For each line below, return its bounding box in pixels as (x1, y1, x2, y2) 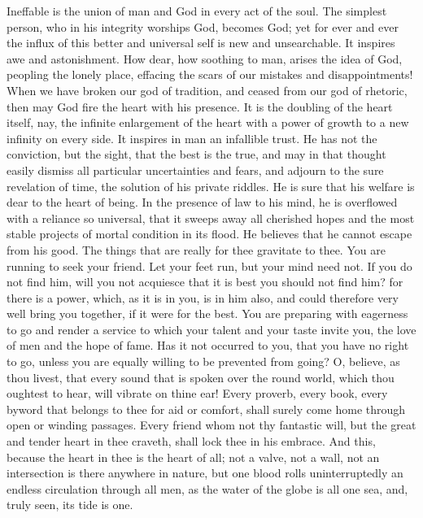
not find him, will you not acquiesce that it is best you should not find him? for (7, 273, 403, 290)
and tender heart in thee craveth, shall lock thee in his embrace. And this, (7, 433, 376, 450)
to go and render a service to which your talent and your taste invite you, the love (7, 320, 416, 337)
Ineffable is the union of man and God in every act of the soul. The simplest (7, 2, 387, 19)
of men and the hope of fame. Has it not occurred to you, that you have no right (7, 337, 409, 354)
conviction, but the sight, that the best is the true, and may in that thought (7, 146, 386, 163)
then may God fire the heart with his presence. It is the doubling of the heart (7, 98, 393, 115)
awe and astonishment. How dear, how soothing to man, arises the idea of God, (7, 50, 403, 67)
